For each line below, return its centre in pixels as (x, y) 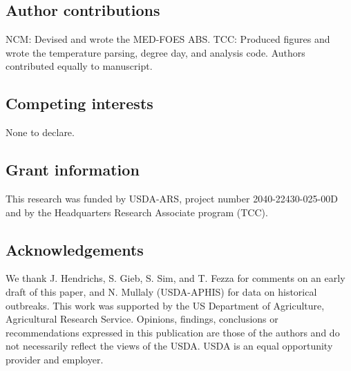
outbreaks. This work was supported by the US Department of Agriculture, (165, 305)
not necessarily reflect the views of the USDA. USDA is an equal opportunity (169, 346)
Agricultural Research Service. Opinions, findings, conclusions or (142, 319)
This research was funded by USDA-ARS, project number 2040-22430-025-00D (172, 198)
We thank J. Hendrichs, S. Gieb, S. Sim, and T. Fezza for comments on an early (175, 278)
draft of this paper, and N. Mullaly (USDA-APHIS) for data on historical (161, 291)
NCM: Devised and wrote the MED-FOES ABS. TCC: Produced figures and (168, 39)
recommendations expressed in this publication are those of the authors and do (173, 332)
